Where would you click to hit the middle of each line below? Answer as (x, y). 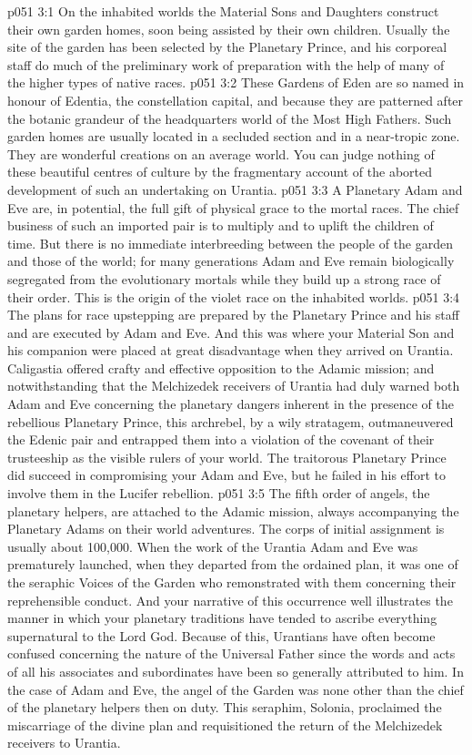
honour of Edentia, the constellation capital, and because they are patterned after (236, 100)
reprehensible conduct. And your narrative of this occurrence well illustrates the (230, 600)
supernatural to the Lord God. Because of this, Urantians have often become (221, 635)
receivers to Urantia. (64, 743)
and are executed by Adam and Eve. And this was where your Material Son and (231, 332)
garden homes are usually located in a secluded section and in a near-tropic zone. (234, 136)
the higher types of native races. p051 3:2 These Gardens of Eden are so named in (236, 82)
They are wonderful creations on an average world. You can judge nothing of (221, 153)
